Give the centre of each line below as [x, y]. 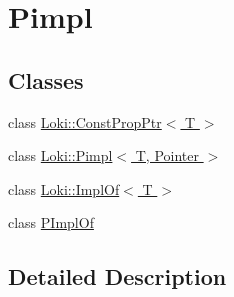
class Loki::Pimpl [60, 155]
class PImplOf [51, 222]
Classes [46, 79]
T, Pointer [167, 155]
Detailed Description [117, 276]
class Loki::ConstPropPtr [85, 121]
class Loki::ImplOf [64, 188]
